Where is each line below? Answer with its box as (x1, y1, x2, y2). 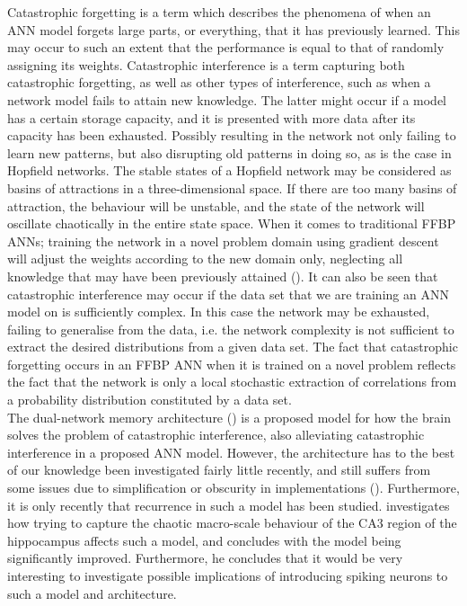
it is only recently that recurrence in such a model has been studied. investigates (7, 495, 450, 514)
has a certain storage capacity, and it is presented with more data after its (7, 108, 416, 127)
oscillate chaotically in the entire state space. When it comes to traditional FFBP (7, 214, 456, 233)
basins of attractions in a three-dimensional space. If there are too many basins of (7, 178, 457, 197)
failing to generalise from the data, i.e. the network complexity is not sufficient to (7, 319, 454, 338)
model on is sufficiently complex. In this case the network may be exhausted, (7, 302, 430, 321)
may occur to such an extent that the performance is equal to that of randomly (7, 38, 445, 57)
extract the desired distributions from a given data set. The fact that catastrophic (7, 337, 458, 356)
